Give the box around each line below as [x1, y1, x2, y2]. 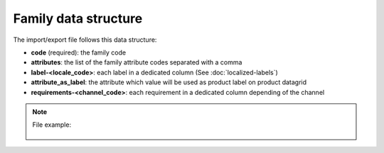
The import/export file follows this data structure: [13, 35, 157, 44]
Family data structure [13, 11, 143, 26]
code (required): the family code [31, 48, 127, 57]
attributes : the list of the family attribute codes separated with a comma [31, 58, 242, 67]
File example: [32, 120, 71, 129]
